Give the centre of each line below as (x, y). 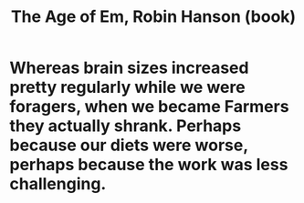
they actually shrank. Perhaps (126, 126)
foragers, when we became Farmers (149, 107)
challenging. (58, 184)
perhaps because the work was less (149, 165)
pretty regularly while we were (127, 87)
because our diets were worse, (129, 145)
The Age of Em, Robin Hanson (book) (153, 17)
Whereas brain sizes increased (129, 68)
